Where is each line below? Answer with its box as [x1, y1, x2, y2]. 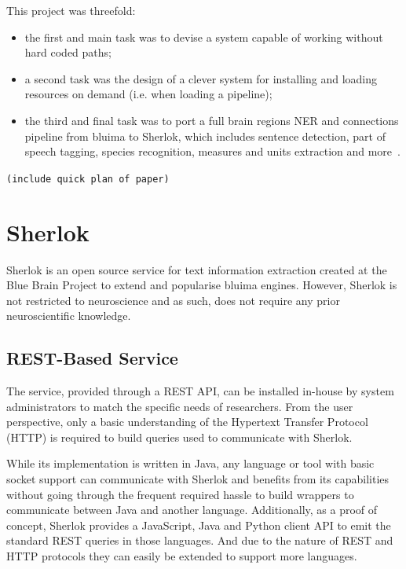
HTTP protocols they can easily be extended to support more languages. [6, 548, 357, 564]
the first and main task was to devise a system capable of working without [24, 28, 383, 45]
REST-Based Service [6, 346, 178, 370]
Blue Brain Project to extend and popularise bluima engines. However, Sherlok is [6, 277, 397, 293]
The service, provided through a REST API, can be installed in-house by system [6, 383, 394, 399]
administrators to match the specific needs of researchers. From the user [6, 398, 353, 414]
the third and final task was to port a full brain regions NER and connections [24, 112, 399, 128]
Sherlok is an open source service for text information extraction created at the [6, 261, 387, 277]
